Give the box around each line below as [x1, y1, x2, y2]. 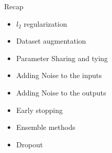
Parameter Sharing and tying [16, 52, 108, 63]
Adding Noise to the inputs [16, 70, 102, 81]
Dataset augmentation [16, 35, 86, 46]
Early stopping [16, 104, 63, 115]
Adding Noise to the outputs [16, 87, 106, 98]
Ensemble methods [16, 122, 76, 132]
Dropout [16, 139, 43, 149]
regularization [24, 18, 67, 29]
